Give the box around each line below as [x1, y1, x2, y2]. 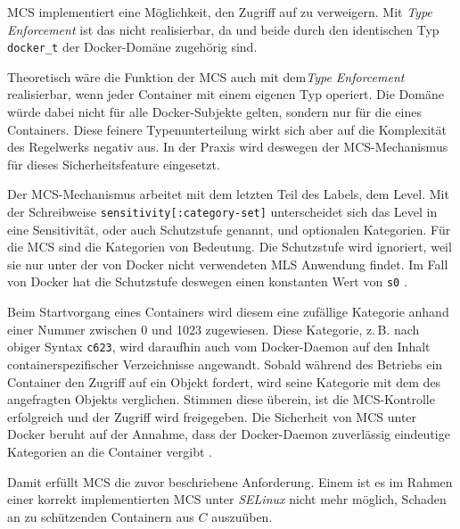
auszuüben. [211, 507, 273, 525]
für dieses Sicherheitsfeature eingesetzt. [7, 154, 220, 173]
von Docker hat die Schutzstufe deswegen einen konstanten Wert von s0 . [7, 272, 407, 291]
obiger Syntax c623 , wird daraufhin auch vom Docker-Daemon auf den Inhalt [7, 337, 431, 356]
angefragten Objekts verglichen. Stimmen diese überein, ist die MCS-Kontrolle [7, 390, 435, 409]
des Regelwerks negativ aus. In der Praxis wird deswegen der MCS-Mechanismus [7, 137, 448, 156]
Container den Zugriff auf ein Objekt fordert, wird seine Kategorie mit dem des [7, 372, 441, 391]
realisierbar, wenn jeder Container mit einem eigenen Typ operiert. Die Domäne [7, 85, 444, 103]
